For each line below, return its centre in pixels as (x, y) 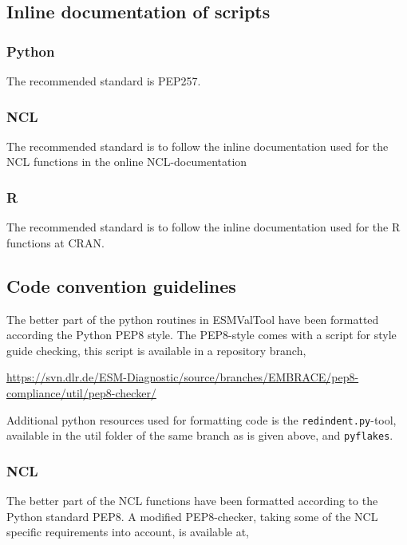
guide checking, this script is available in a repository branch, (156, 350)
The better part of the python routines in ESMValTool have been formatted (193, 319)
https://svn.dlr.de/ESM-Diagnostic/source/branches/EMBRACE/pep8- (183, 377)
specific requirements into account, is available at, (128, 532)
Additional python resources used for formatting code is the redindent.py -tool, (202, 419)
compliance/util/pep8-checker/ (81, 392)
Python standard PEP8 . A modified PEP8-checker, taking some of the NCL (192, 516)
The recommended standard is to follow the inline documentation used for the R (203, 227)
